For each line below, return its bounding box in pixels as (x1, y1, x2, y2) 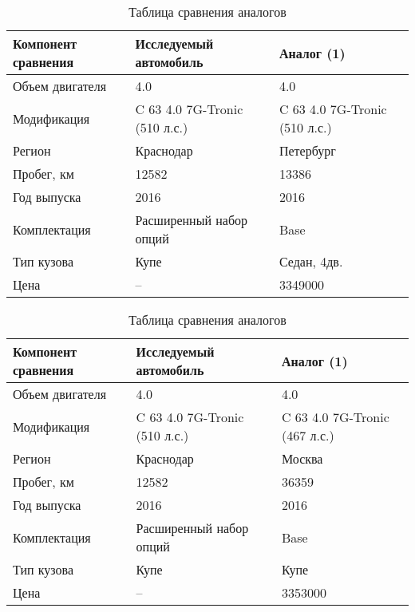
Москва (281, 449, 323, 468)
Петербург (279, 141, 336, 160)
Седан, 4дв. (279, 252, 343, 270)
